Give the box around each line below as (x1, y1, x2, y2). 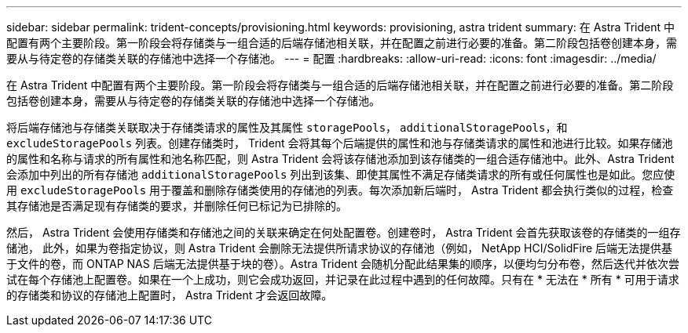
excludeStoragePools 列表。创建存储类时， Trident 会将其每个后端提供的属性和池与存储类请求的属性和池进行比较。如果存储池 (6, 136, 673, 150)
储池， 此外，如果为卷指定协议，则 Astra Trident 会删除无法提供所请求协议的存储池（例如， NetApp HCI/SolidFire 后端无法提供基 (6, 241, 673, 255)
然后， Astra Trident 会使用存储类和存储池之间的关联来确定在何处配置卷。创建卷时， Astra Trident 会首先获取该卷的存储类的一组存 (6, 226, 681, 239)
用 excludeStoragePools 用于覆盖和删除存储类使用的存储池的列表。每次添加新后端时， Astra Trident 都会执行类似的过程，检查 (6, 183, 674, 197)
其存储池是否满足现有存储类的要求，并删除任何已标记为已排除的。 (6, 199, 347, 212)
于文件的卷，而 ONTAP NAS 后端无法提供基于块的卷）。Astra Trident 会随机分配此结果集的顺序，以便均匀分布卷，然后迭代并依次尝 (6, 257, 679, 270)
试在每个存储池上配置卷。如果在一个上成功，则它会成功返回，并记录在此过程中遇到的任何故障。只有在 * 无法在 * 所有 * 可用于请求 (6, 273, 679, 286)
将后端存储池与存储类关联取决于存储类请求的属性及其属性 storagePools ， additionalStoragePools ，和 (6, 121, 568, 134)
